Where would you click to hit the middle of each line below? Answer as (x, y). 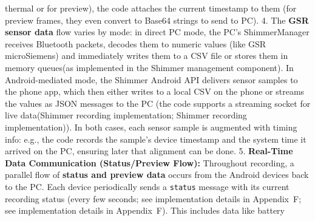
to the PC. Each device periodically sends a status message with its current (147, 186)
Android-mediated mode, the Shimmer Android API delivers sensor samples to (151, 79)
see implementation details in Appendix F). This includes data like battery (145, 210)
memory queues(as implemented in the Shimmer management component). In (149, 67)
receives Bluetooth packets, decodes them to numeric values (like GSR (136, 43)
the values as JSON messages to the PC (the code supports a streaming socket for (158, 103)
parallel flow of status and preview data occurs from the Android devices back (157, 175)
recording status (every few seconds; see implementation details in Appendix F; (153, 198)
